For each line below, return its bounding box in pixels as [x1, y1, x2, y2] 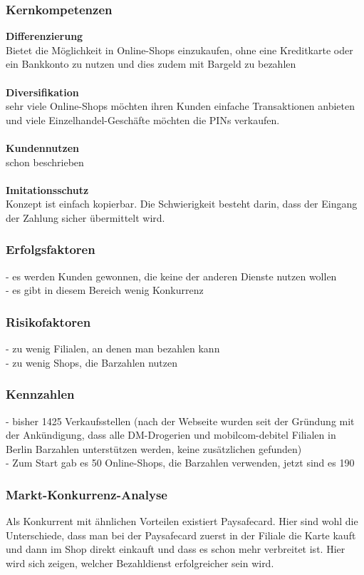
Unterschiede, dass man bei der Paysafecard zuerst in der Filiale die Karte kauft [6, 527, 356, 542]
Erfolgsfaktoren [6, 240, 95, 258]
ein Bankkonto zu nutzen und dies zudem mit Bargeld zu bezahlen [6, 56, 296, 71]
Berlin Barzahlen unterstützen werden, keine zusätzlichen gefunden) [6, 441, 302, 456]
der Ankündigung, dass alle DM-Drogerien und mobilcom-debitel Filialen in [6, 427, 336, 442]
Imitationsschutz [6, 182, 89, 197]
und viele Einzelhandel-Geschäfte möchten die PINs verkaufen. [6, 112, 280, 127]
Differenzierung [6, 29, 83, 44]
